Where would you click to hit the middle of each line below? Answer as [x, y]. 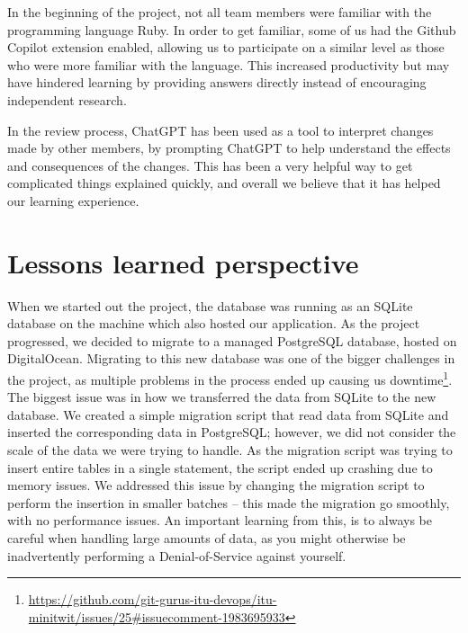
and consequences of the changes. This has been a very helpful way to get [210, 165]
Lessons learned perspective [183, 262]
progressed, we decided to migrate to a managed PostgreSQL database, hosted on [232, 340]
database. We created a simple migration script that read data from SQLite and [228, 414]
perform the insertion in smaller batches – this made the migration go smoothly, [229, 502]
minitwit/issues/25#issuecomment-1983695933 [157, 616]
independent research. [67, 99]
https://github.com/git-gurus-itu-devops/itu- [153, 599]
